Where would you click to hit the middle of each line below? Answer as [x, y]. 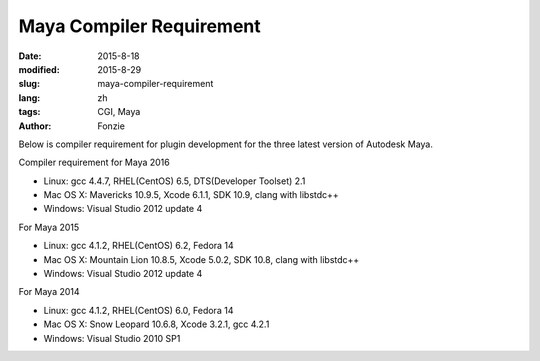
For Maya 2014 [49, 292]
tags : [29, 112]
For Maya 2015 [49, 227]
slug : [29, 84]
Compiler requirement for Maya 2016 [94, 162]
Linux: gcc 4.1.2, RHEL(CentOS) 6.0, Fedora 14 [138, 310]
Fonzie [111, 126]
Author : [35, 126]
